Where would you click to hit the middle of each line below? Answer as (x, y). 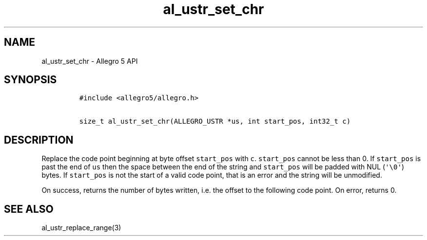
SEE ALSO (29, 209)
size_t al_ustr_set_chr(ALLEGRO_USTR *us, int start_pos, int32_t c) (215, 121)
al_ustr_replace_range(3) (81, 228)
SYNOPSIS (30, 80)
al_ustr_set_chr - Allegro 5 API (90, 61)
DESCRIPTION (39, 140)
